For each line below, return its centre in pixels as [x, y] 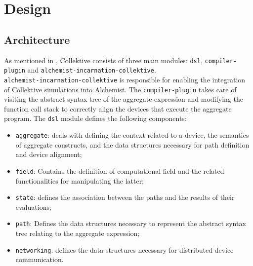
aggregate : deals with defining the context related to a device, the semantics [132, 135]
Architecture [37, 39]
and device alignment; [49, 154]
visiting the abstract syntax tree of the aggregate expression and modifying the [124, 99]
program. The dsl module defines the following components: [95, 118]
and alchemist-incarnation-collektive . [92, 70]
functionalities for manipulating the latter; [80, 180]
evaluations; [33, 207]
